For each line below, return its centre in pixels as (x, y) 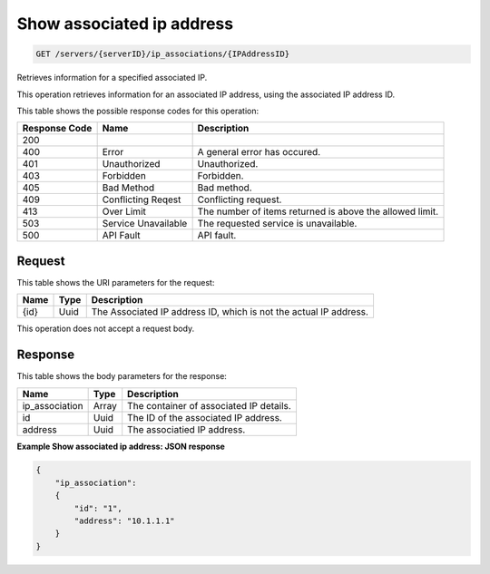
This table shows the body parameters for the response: (122, 376)
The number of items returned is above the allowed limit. (318, 211)
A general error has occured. (259, 152)
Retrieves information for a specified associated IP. (112, 78)
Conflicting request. (240, 199)
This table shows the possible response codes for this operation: (138, 111)
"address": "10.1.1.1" (125, 521)
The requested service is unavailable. (277, 224)
